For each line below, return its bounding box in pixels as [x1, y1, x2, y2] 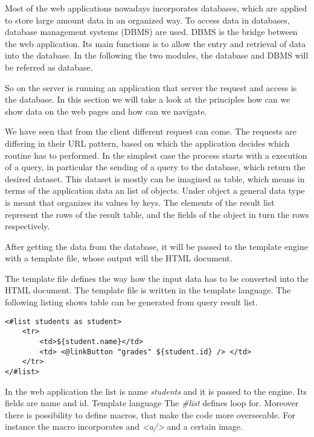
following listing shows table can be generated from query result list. [5, 296, 258, 308]
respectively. [5, 220, 50, 232]
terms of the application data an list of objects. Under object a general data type [5, 184, 305, 197]
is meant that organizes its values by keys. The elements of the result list [5, 196, 275, 208]
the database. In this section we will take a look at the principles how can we [5, 93, 290, 106]
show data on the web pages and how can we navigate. [5, 104, 207, 117]
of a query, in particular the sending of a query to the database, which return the [5, 161, 306, 173]
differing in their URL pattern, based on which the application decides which [5, 136, 290, 149]
